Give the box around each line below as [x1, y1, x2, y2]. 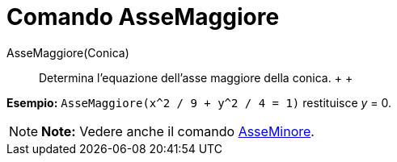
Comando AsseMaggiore [6, 3, 280, 31]
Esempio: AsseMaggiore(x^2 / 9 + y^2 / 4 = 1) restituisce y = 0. [6, 95, 392, 110]
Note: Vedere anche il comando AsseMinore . [41, 123, 315, 139]
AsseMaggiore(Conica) [6, 45, 129, 60]
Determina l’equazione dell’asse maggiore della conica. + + [39, 70, 353, 85]
